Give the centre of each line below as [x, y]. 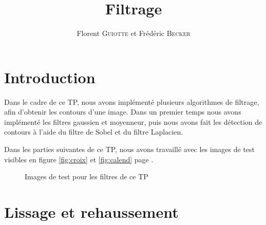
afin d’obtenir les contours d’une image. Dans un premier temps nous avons [123, 112]
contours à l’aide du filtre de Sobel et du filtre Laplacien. [94, 132]
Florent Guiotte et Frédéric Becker [134, 33]
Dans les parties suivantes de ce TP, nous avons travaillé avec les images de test [130, 149]
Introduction [50, 77]
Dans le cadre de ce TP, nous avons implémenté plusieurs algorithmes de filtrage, [132, 101]
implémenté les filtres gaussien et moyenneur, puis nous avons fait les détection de [133, 121]
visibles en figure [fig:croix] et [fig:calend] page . [79, 159]
